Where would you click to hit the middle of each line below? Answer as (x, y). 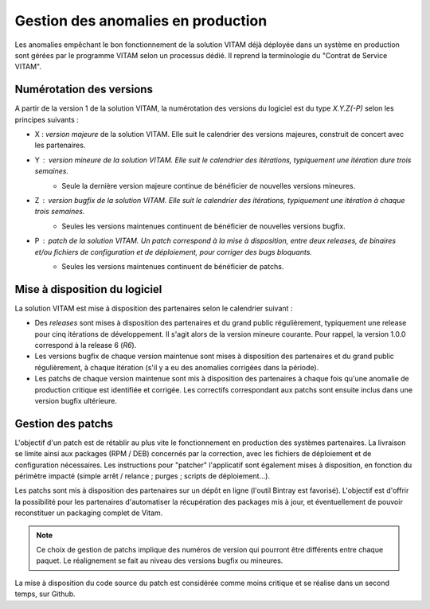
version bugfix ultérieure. (76, 400)
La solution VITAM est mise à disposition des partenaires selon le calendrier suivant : (154, 308)
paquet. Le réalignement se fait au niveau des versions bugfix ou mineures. (160, 560)
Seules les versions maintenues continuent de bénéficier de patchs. (173, 266)
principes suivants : (47, 119)
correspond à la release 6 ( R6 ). (86, 345)
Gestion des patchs (64, 423)
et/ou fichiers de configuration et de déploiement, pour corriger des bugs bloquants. (173, 252)
